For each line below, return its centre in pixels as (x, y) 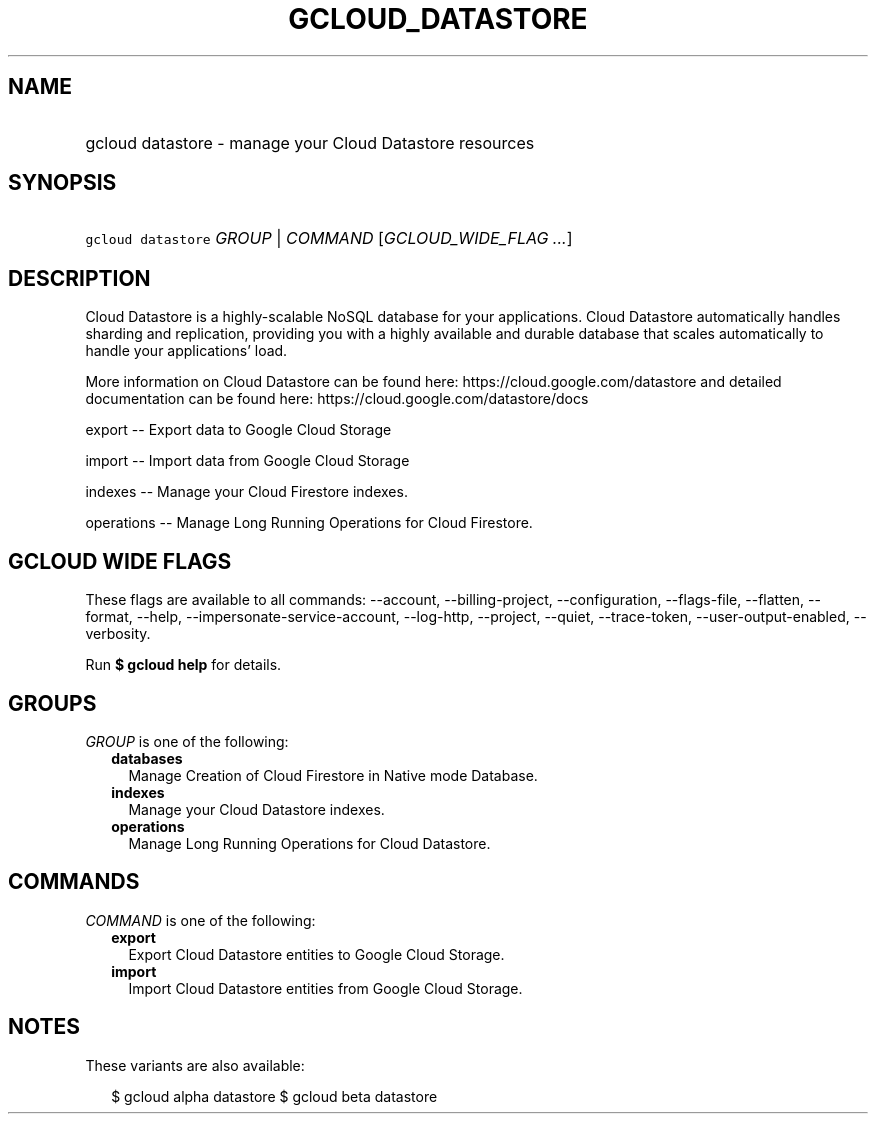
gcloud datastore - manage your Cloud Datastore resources (310, 142)
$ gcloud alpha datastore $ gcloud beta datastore (274, 1096)
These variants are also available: (195, 1065)
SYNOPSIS (62, 183)
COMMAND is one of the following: (200, 920)
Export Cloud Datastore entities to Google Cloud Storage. (316, 954)
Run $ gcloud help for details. (183, 665)
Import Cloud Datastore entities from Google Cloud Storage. (325, 988)
